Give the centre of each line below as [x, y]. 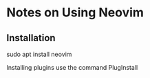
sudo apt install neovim [39, 54]
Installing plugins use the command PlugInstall [72, 67]
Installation [31, 38]
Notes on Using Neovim [75, 13]
